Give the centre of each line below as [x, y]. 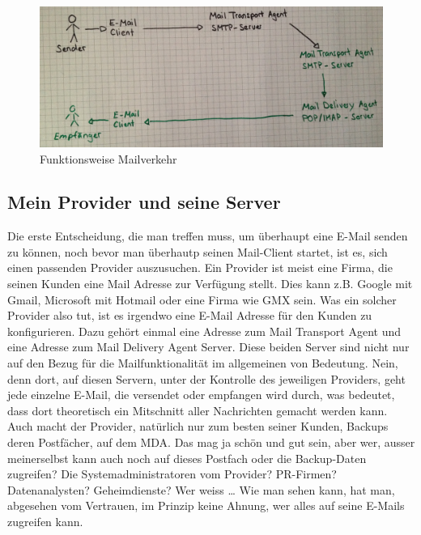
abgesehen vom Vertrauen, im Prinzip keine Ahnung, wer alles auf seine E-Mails [206, 505]
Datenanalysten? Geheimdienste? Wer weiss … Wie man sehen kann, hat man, [201, 489]
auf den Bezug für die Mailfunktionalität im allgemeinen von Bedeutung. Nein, [203, 363]
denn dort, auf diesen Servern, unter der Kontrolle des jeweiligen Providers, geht [206, 378]
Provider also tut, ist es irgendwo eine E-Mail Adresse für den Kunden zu [190, 315]
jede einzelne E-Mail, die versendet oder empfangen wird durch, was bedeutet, [201, 395]
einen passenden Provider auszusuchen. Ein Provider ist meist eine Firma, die [200, 267]
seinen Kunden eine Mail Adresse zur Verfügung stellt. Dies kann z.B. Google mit [210, 284]
